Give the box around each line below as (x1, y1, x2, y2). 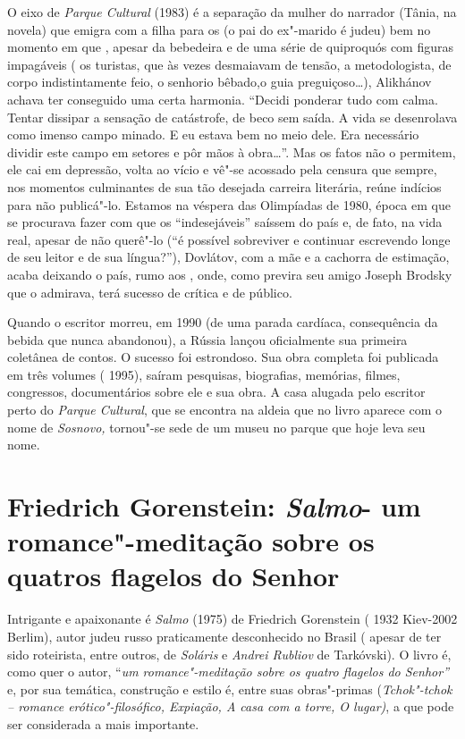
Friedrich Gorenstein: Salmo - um (7, 488, 421, 525)
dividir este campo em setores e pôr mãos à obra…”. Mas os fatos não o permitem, (7, 142, 456, 161)
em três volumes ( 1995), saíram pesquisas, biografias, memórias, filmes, (7, 365, 401, 383)
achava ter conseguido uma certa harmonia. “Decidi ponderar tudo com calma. (7, 89, 438, 108)
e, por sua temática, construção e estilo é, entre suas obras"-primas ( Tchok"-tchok (7, 679, 452, 698)
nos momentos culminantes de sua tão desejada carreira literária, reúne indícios (7, 177, 442, 196)
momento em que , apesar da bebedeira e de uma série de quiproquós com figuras (7, 38, 454, 56)
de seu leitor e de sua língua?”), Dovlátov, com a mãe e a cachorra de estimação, (7, 248, 450, 266)
